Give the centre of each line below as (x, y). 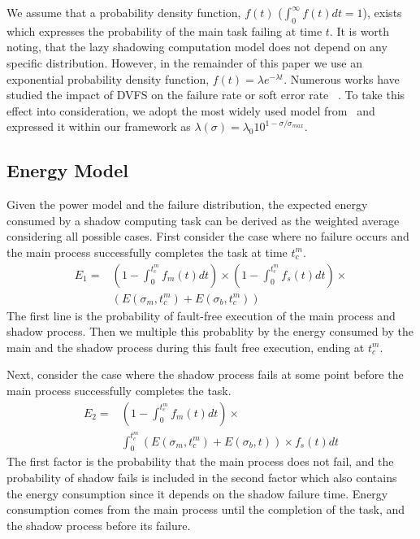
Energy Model (68, 170)
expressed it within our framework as (99, 126)
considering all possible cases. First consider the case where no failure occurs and (208, 236)
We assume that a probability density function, (124, 12)
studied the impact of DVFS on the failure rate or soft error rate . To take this (206, 95)
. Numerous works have (342, 78)
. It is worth (359, 30)
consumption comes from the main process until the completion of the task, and (206, 509)
